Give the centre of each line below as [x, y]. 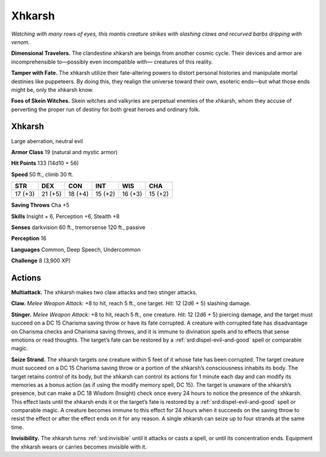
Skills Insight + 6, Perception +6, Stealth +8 [66, 216]
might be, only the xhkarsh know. [52, 89]
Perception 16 [29, 238]
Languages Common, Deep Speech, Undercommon [76, 249]
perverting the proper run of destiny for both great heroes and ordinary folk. [106, 109]
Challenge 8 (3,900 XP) [41, 261]
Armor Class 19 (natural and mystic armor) [64, 152]
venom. [21, 42]
